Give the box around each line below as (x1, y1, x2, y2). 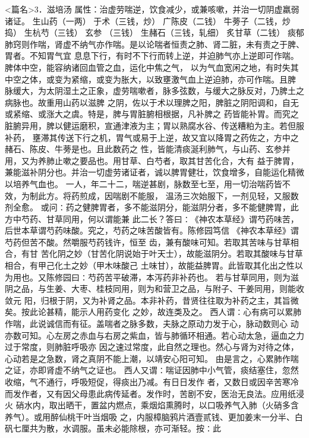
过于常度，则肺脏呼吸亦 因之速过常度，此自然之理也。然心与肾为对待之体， (5, 341, 299, 353)
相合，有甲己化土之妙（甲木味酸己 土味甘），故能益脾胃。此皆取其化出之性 (5, 259, 295, 272)
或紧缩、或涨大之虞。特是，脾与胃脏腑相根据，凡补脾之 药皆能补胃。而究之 (5, 108, 299, 120)
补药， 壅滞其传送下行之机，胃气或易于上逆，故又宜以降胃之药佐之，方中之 (5, 131, 299, 143)
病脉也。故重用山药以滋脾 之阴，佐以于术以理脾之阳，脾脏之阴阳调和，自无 (5, 96, 299, 108)
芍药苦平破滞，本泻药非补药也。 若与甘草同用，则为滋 (87, 270, 299, 283)
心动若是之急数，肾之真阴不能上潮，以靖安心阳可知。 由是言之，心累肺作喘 (5, 352, 299, 364)
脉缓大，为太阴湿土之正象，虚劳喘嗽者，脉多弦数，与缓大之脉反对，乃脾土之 (5, 84, 304, 97)
